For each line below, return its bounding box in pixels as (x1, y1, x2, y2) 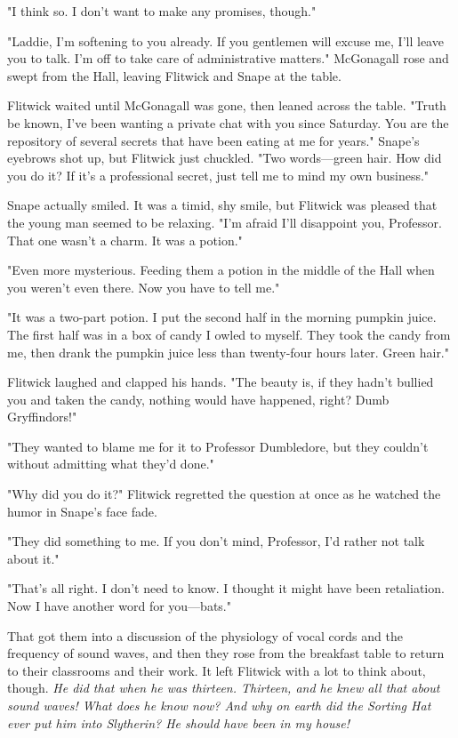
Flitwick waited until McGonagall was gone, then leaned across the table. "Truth (7, 96, 446, 115)
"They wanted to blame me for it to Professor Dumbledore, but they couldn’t (7, 437, 429, 455)
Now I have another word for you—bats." (7, 597, 231, 615)
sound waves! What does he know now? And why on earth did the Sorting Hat (7, 696, 431, 714)
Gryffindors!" (7, 407, 77, 426)
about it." (7, 549, 60, 567)
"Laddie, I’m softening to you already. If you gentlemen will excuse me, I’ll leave (7, 31, 444, 50)
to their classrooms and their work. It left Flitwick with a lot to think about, (7, 661, 426, 679)
